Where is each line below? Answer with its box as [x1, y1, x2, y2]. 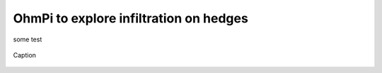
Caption [13, 51, 37, 59]
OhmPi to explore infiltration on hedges [13, 11, 249, 26]
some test [13, 35, 42, 44]
